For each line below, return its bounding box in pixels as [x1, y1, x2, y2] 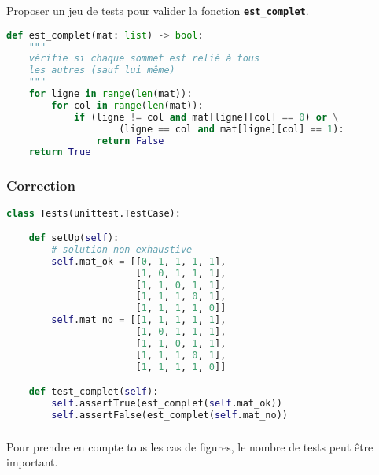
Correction [6, 176, 75, 195]
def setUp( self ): [28, 232, 120, 244]
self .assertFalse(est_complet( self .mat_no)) [51, 409, 288, 421]
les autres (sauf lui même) [28, 65, 175, 76]
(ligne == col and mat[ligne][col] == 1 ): [119, 123, 344, 135]
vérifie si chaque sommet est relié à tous [28, 53, 260, 65]
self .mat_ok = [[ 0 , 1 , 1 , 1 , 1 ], [51, 255, 226, 267]
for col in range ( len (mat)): [51, 99, 204, 111]
